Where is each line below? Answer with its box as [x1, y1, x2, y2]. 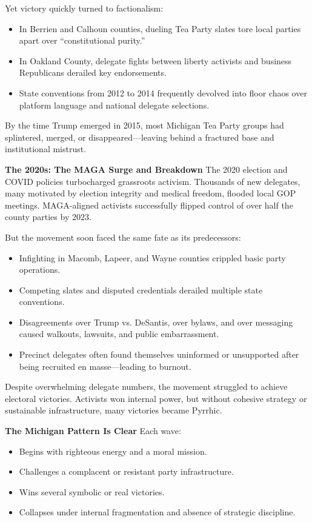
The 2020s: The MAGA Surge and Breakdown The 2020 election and [5, 162, 288, 175]
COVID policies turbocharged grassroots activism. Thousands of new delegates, [5, 175, 300, 187]
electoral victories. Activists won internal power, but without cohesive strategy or [5, 392, 307, 404]
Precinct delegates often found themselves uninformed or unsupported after [19, 348, 299, 361]
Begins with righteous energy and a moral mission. [19, 444, 207, 457]
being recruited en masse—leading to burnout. [19, 360, 191, 372]
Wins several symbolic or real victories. [19, 485, 165, 498]
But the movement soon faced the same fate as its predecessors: [5, 230, 241, 243]
